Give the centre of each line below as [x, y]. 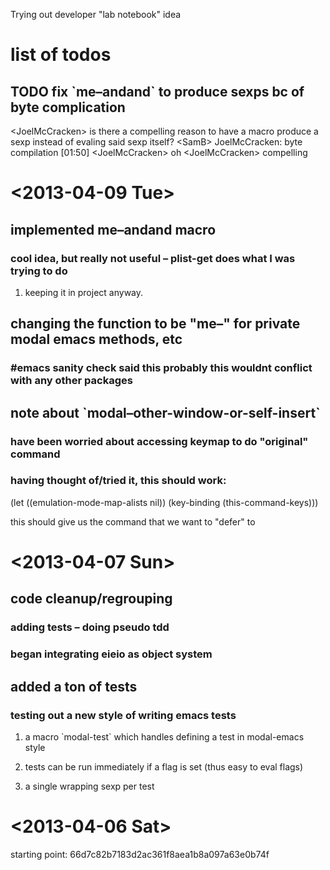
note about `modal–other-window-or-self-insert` [165, 412]
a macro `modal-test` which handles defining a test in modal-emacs [164, 736]
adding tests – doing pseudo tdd [90, 627]
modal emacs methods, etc [96, 339]
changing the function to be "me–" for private [155, 324]
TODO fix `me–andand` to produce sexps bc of [157, 91]
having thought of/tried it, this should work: [118, 481]
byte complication [68, 107]
